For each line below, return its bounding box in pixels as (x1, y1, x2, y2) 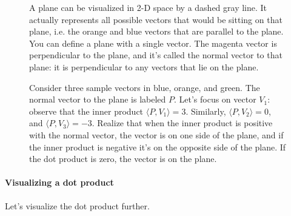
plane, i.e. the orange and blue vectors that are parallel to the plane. (29, 25, 284, 38)
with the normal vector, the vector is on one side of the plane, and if (29, 128, 284, 141)
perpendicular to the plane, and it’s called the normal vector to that (29, 49, 283, 61)
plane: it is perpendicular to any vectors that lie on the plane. (29, 60, 259, 73)
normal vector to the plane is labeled (29, 93, 166, 106)
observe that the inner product (29, 104, 144, 117)
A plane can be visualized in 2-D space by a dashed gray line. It (29, 1, 267, 13)
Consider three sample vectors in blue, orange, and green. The (29, 81, 260, 93)
